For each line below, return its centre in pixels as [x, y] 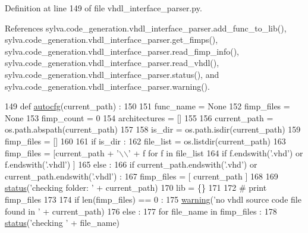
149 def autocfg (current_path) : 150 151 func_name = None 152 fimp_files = [147, 106]
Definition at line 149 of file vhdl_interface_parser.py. [103, 8]
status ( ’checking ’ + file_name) [62, 223]
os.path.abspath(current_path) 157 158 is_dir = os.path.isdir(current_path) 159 [153, 129]
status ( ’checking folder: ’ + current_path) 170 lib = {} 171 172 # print [136, 188]
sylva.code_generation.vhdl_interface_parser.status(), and [112, 74]
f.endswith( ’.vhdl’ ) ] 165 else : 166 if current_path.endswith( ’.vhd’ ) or [131, 164]
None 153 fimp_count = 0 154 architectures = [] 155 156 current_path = [139, 117]
